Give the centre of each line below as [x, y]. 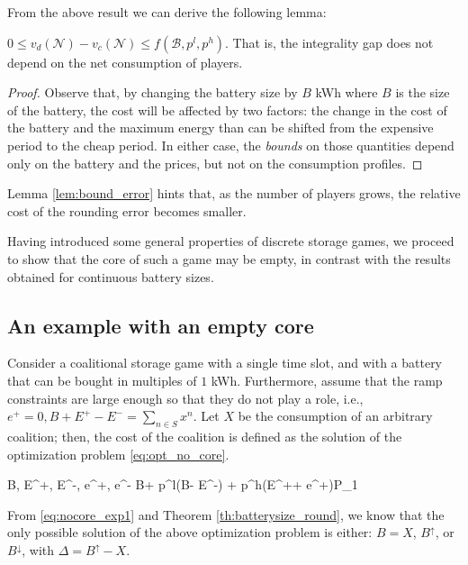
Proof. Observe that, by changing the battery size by [153, 92]
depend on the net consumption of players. [125, 62]
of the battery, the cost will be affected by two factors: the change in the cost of [227, 109]
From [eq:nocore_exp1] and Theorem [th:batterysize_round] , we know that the [226, 514]
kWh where [346, 92]
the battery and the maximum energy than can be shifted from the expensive [220, 128]
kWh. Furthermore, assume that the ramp [327, 380]
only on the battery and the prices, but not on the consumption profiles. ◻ [215, 163]
